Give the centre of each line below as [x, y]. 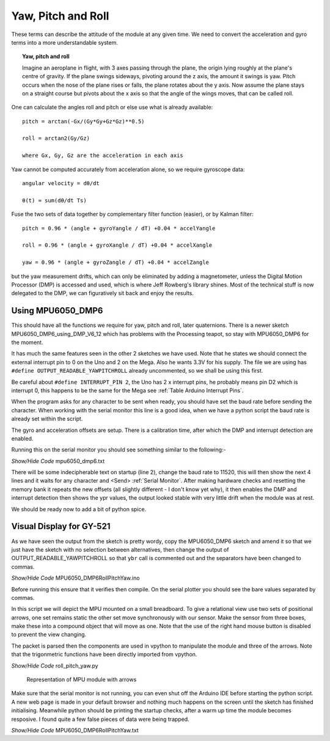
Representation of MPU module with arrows [82, 680]
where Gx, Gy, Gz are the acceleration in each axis [103, 155]
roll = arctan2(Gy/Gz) [56, 138]
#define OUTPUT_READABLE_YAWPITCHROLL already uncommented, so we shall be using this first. [137, 371]
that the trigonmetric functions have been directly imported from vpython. [104, 654]
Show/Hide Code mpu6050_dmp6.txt [58, 461]
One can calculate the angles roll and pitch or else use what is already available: [112, 108]
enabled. [22, 438]
